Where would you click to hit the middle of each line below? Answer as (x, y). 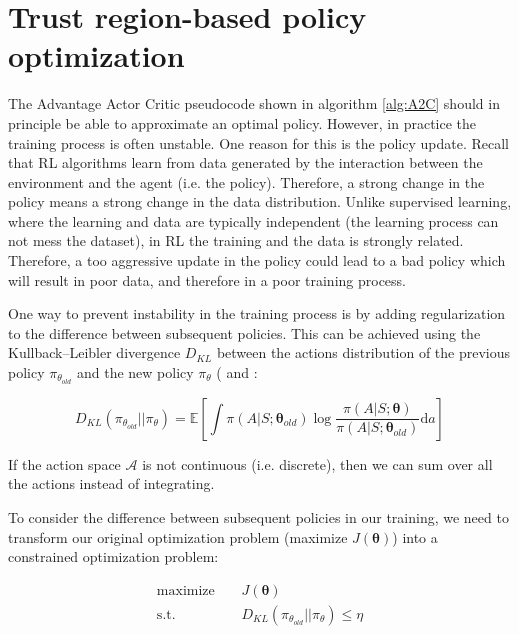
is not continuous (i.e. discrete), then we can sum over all (317, 463)
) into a (415, 536)
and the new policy (135, 372)
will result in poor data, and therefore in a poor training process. (207, 279)
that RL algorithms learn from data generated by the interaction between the (245, 162)
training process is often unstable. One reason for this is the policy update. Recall (259, 142)
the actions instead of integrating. (111, 483)
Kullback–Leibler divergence (94, 352)
